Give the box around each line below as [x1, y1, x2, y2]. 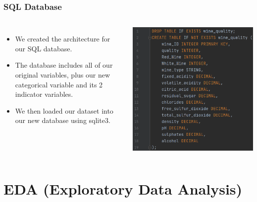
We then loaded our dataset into [15, 105, 113, 116]
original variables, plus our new [15, 70, 110, 80]
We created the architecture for [15, 34, 110, 44]
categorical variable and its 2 [15, 79, 103, 89]
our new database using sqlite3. [15, 115, 110, 125]
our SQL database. [15, 43, 72, 53]
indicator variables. [15, 89, 73, 99]
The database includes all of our [15, 60, 113, 70]
